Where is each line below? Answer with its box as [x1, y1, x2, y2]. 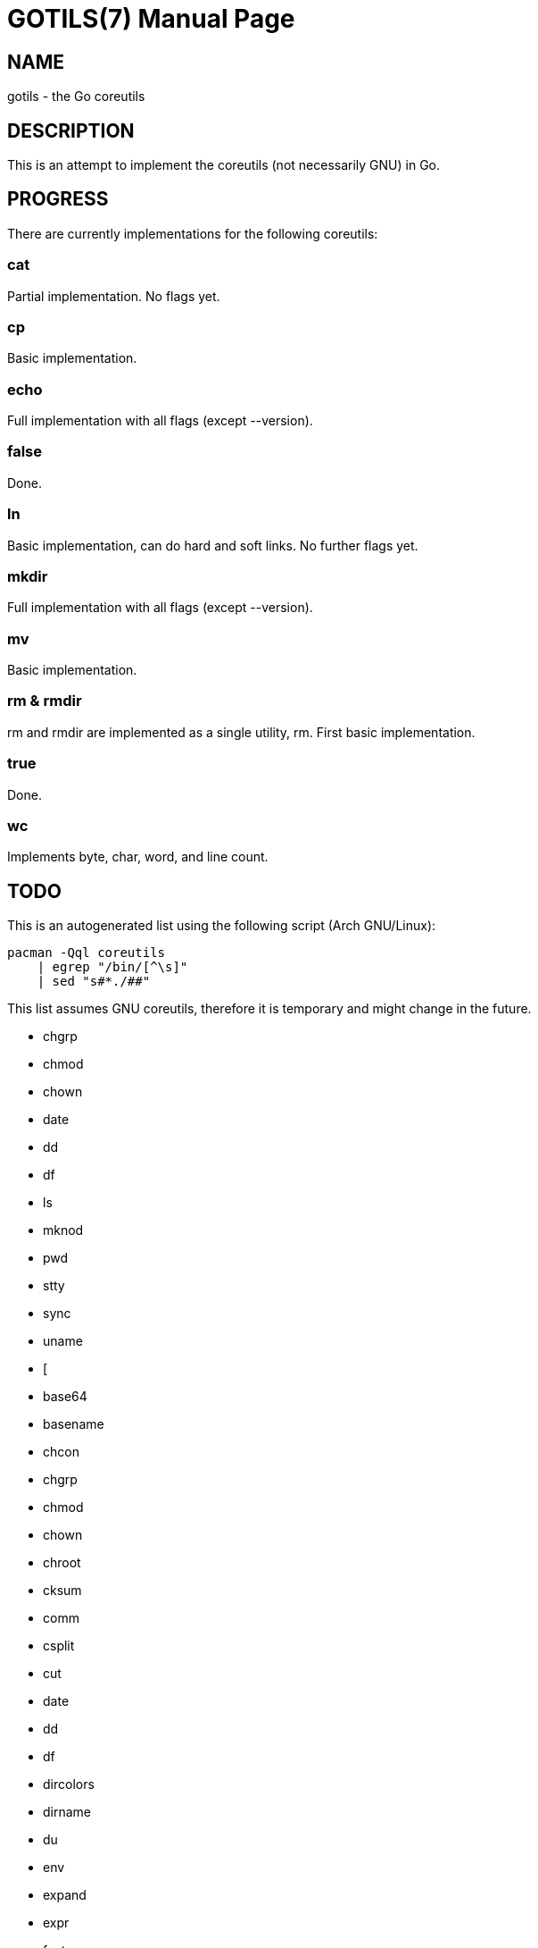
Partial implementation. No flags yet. [7, 288, 220, 304]
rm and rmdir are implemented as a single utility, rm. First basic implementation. [7, 724, 476, 740]
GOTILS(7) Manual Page [7, 4, 295, 34]
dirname [43, 1804, 92, 1820]
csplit [43, 1638, 75, 1654]
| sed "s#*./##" [37, 974, 151, 989]
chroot [43, 1555, 81, 1571]
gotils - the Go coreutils [7, 88, 145, 105]
